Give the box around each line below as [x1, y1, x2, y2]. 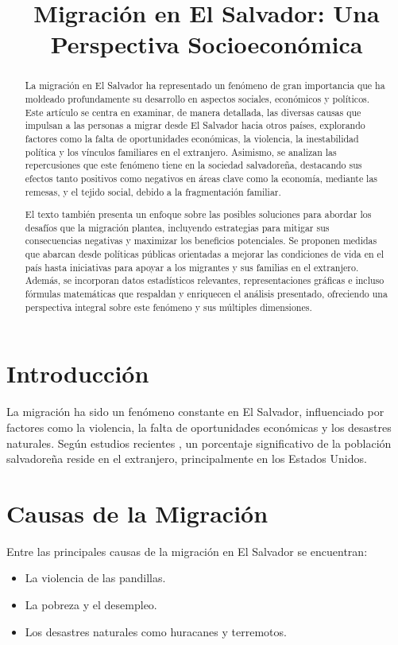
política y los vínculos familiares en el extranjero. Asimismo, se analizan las [25, 145, 337, 158]
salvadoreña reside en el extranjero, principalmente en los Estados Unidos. [6, 450, 367, 467]
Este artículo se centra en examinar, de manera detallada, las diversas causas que [25, 105, 361, 119]
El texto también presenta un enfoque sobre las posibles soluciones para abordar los [25, 208, 372, 221]
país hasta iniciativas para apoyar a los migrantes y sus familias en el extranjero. [25, 260, 359, 274]
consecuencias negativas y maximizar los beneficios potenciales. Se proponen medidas [25, 234, 377, 247]
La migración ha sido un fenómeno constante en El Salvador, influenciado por [6, 403, 384, 420]
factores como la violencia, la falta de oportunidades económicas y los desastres [6, 418, 392, 435]
